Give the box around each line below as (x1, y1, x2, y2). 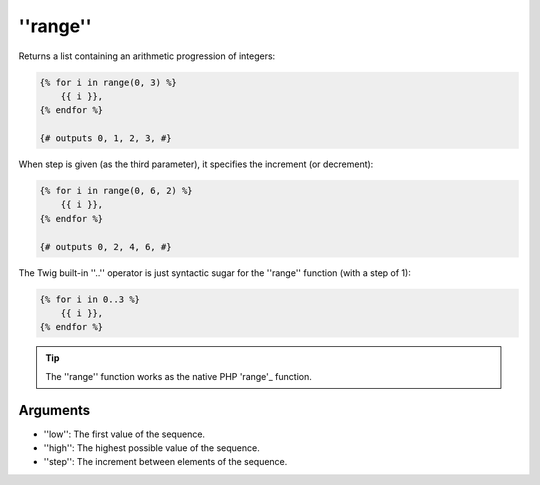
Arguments (18, 401, 91, 419)
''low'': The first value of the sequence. (43, 428, 205, 440)
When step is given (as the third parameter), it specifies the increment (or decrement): (18, 158, 374, 170)
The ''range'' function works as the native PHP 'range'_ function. (45, 370, 312, 382)
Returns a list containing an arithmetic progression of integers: (18, 50, 276, 62)
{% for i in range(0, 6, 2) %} (39, 185, 194, 197)
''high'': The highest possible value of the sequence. (43, 442, 260, 454)
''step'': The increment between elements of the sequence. (43, 456, 288, 468)
